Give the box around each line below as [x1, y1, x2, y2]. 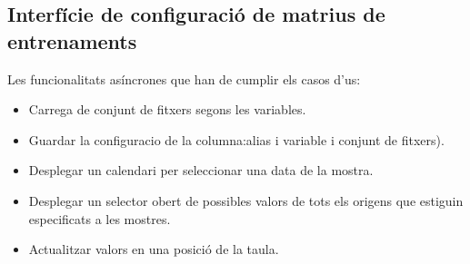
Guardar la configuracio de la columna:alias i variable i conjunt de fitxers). [28, 130, 445, 149]
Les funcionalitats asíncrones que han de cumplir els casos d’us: [7, 69, 361, 88]
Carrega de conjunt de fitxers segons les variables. [28, 100, 306, 119]
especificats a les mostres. [28, 209, 171, 228]
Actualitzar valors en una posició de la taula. [28, 240, 279, 259]
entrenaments [7, 26, 137, 54]
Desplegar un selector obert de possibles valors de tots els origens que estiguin [28, 191, 464, 210]
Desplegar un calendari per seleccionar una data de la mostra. [28, 161, 374, 180]
